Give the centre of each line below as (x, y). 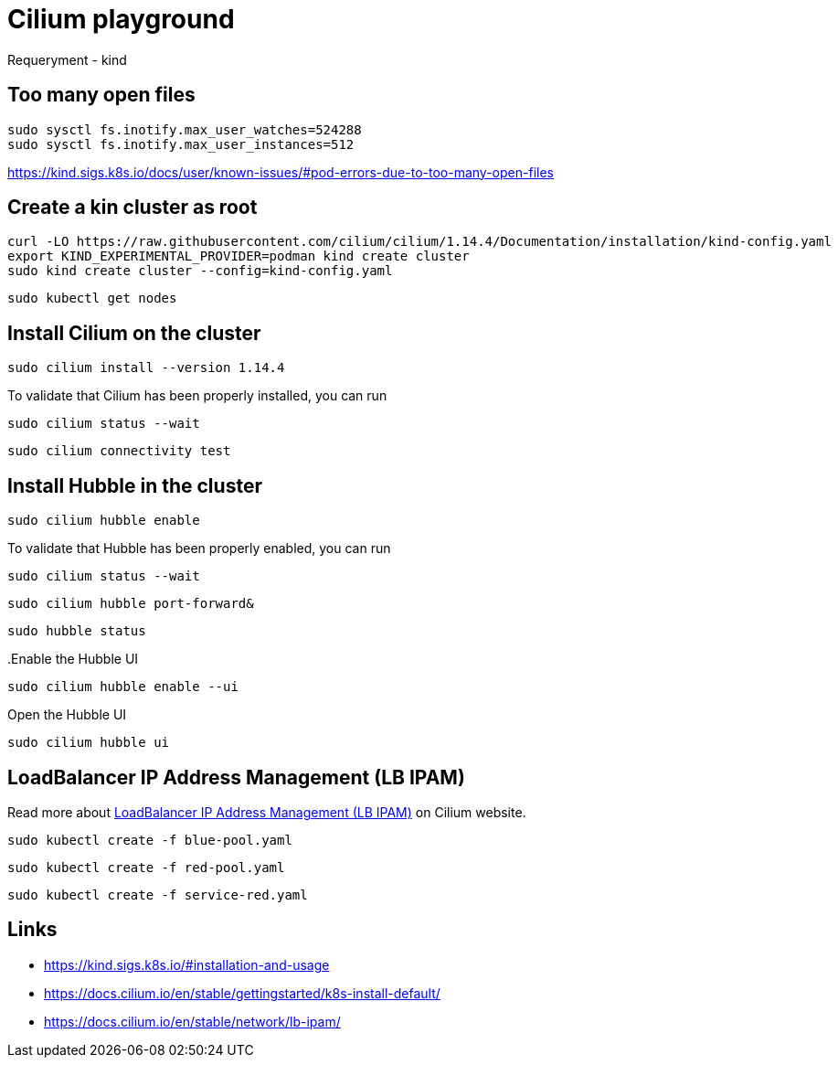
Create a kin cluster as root (133, 208)
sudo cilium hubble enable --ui (123, 687)
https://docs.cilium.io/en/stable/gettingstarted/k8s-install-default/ (242, 993)
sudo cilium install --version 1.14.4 (146, 368)
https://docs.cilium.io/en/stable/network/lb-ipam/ (192, 1021)
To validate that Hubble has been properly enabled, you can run (199, 548)
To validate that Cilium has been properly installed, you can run (197, 396)
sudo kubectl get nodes (92, 298)
